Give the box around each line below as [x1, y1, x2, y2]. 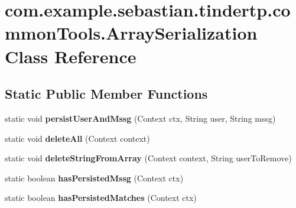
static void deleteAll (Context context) [5, 132, 150, 144]
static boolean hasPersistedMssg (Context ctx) [5, 171, 184, 184]
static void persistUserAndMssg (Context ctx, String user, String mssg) [5, 112, 276, 124]
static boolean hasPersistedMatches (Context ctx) [5, 191, 197, 204]
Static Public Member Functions [5, 84, 208, 103]
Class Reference [5, 44, 136, 68]
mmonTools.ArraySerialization [5, 21, 258, 45]
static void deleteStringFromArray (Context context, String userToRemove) [5, 152, 292, 164]
